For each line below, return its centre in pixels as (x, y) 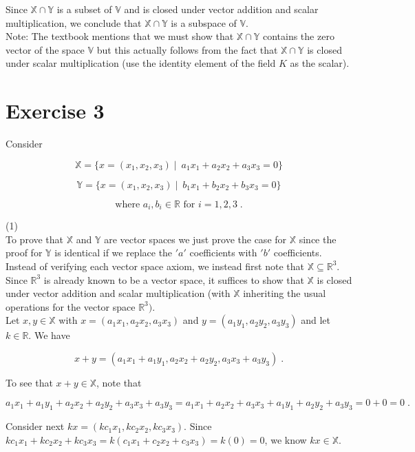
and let (316, 320)
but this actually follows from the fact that (187, 49)
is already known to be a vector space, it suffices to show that (174, 279)
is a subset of (84, 9)
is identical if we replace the (114, 253)
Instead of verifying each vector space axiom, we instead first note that (155, 266)
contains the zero (298, 36)
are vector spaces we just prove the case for (195, 239)
